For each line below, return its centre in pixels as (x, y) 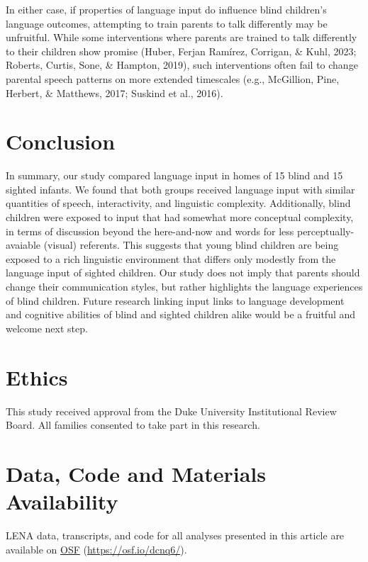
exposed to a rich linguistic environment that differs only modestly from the (171, 258)
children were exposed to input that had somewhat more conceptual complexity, (180, 217)
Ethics (37, 377)
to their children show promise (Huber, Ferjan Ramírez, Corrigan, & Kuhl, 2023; (181, 51)
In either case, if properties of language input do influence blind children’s (166, 9)
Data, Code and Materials (136, 473)
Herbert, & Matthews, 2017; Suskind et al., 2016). (115, 92)
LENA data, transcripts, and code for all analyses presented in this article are (175, 535)
